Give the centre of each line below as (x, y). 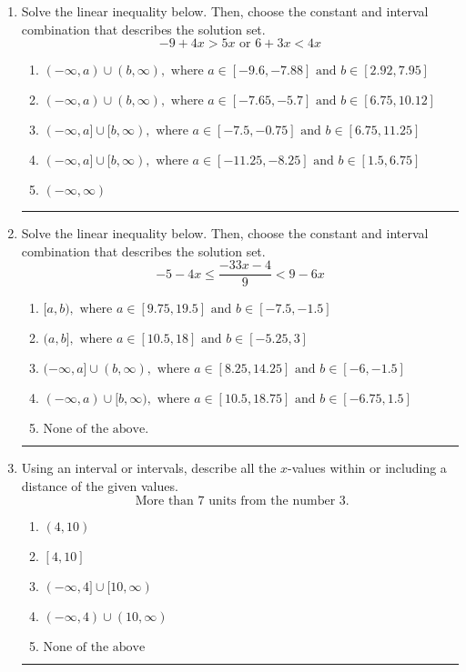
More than (164, 501)
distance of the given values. (100, 486)
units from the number (272, 501)
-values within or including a (367, 468)
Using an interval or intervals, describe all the (149, 468)
